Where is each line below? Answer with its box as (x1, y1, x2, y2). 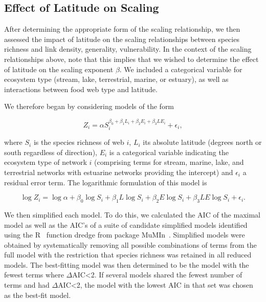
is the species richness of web (33, 137, 124, 147)
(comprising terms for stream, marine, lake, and (94, 157, 244, 167)
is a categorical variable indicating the (109, 146, 229, 157)
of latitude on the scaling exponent (4, 63, 114, 74)
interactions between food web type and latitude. (4, 83, 158, 94)
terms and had (4, 279, 50, 290)
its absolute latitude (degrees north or (143, 137, 262, 147)
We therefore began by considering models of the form (4, 101, 174, 112)
